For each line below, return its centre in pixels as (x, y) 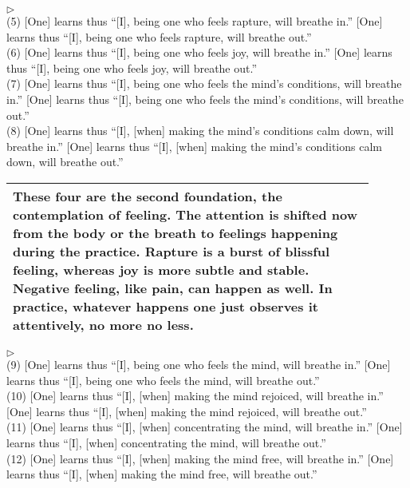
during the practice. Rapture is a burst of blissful (171, 251)
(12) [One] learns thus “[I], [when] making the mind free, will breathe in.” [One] (200, 458)
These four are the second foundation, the (148, 196)
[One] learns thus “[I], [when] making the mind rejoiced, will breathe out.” (187, 411)
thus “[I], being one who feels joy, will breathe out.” (132, 67)
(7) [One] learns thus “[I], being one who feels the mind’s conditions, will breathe (204, 83)
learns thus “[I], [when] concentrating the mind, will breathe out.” (166, 442)
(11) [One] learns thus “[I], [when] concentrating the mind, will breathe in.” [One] (205, 427)
